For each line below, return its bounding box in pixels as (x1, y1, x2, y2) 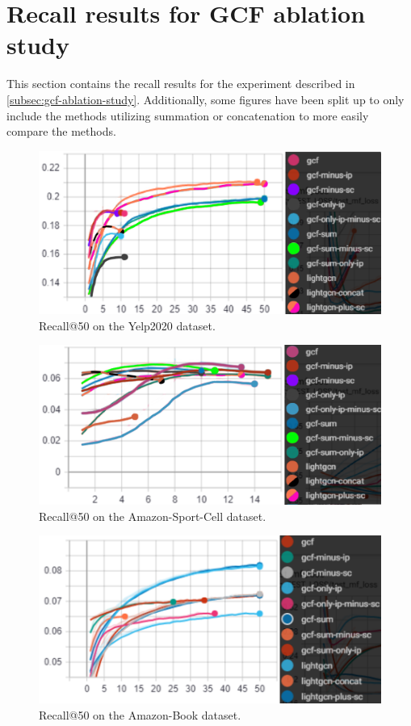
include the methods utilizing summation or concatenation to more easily (6, 107, 369, 124)
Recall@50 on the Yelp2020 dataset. (39, 317, 216, 334)
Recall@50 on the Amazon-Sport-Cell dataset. (39, 507, 266, 524)
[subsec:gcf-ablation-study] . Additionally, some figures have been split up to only (6, 90, 405, 107)
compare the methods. (6, 123, 116, 140)
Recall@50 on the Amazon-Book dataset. (39, 707, 241, 723)
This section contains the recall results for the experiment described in (6, 75, 355, 92)
